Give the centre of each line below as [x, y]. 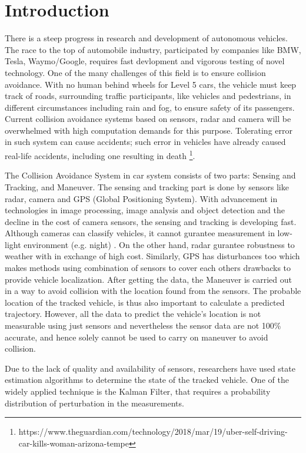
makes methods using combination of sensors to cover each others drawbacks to [148, 268]
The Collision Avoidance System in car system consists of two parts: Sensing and [150, 175]
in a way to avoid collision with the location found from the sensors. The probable [153, 291]
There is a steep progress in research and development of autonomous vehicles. [146, 38]
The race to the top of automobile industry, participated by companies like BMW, [153, 49]
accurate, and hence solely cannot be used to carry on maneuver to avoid [137, 337]
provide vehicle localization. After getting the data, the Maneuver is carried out [148, 279]
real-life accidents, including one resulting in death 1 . [100, 155]
